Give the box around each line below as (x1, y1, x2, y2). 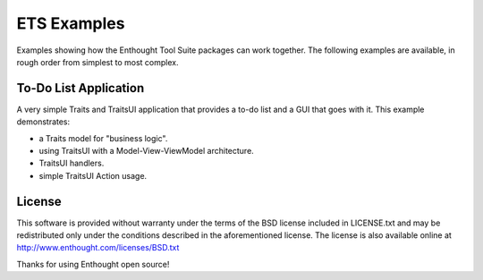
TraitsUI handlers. (38, 157, 105, 169)
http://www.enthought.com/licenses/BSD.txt (16, 242, 180, 253)
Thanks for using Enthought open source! (16, 259, 170, 269)
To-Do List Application (16, 81, 145, 96)
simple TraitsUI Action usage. (38, 170, 148, 181)
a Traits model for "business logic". (38, 132, 168, 143)
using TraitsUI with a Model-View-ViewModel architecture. (38, 146, 254, 157)
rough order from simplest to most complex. (16, 56, 179, 67)
